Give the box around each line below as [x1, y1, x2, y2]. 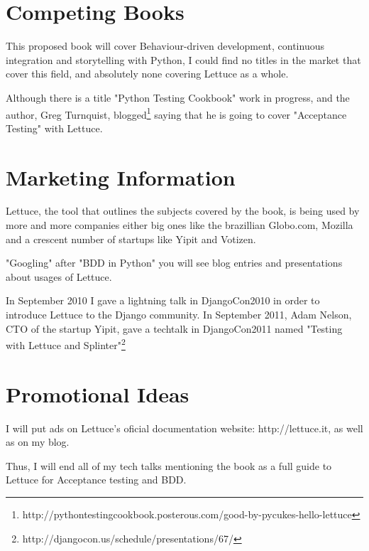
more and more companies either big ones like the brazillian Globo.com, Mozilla [6, 218, 353, 232]
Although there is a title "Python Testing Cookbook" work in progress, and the [6, 90, 350, 105]
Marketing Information [6, 162, 236, 191]
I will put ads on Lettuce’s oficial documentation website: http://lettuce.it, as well [6, 420, 363, 435]
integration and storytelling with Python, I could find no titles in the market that [6, 52, 361, 67]
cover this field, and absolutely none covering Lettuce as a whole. [6, 66, 289, 81]
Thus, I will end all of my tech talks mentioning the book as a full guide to [6, 458, 332, 473]
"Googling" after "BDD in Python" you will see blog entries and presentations [6, 255, 343, 270]
